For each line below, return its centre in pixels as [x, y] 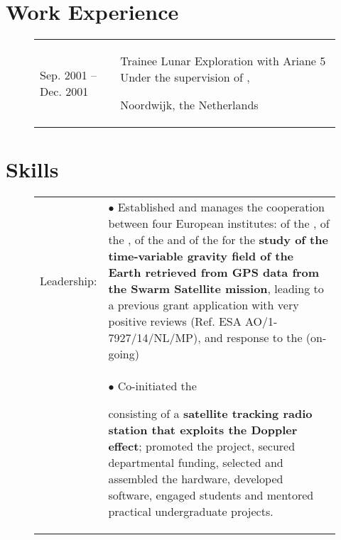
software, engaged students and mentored [211, 495]
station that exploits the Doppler [203, 430]
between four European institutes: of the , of [219, 224]
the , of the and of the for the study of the [218, 240]
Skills [32, 169]
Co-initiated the [157, 386]
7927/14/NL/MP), [155, 338]
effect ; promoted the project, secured [202, 446]
